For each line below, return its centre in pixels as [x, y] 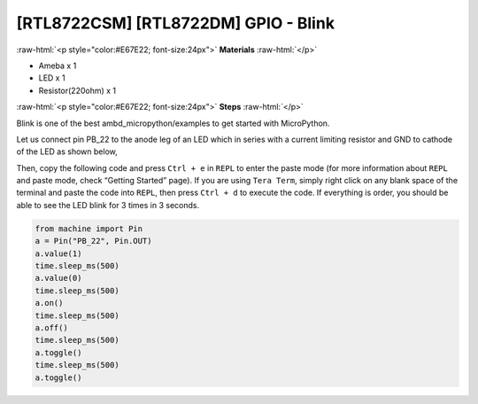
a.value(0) [58, 278]
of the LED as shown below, [67, 151]
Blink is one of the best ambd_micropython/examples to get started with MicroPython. [173, 123]
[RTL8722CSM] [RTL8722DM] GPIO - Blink [176, 23]
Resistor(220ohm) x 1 [77, 90]
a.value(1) [58, 253]
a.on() [49, 303]
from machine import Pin [89, 229]
